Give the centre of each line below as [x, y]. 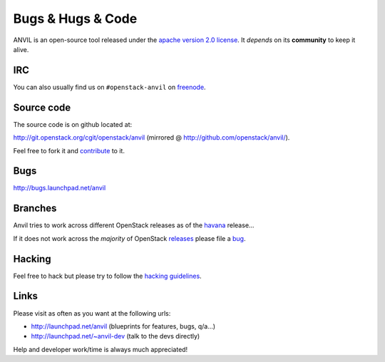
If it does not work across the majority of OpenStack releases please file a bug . [129, 238]
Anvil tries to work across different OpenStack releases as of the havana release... [134, 225]
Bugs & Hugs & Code [75, 19]
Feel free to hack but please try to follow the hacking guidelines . [108, 276]
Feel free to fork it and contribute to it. [69, 150]
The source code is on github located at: [72, 124]
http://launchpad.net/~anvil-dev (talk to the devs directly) [115, 336]
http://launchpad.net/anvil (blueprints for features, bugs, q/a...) [123, 326]
